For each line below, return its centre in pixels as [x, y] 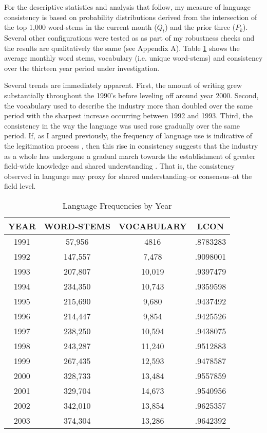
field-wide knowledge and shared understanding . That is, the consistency [119, 166]
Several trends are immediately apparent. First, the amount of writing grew [123, 85]
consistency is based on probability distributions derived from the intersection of [131, 17]
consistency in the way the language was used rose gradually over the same [122, 125]
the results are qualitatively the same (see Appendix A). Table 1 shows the [122, 48]
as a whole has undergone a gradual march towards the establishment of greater [130, 156]
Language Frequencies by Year [117, 205]
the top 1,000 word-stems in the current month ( [81, 27]
